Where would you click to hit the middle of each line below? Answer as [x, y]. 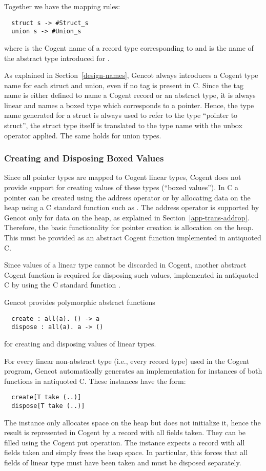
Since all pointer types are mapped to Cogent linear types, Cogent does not [123, 177]
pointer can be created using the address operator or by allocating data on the [127, 197]
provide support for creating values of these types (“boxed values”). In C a [121, 187]
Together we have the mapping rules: [62, 6]
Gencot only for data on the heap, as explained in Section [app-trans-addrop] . [127, 217]
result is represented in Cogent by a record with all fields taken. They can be [125, 432]
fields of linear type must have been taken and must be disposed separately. [123, 462]
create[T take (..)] [46, 397]
